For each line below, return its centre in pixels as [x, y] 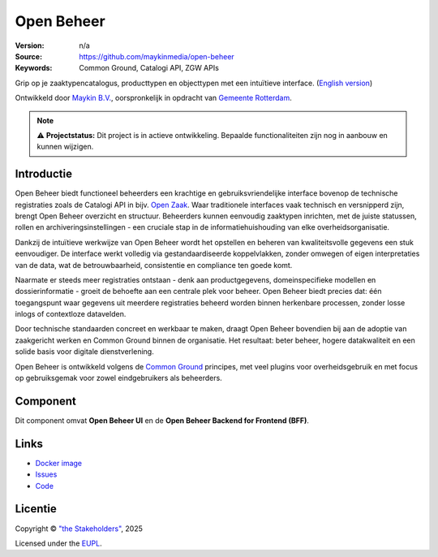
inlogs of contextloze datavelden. [71, 314]
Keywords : [34, 68]
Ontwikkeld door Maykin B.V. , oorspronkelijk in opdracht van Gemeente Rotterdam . [153, 98]
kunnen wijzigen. [65, 147]
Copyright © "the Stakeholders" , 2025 [79, 529]
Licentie [36, 509]
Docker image [59, 463]
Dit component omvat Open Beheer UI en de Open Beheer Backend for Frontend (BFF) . [162, 420]
